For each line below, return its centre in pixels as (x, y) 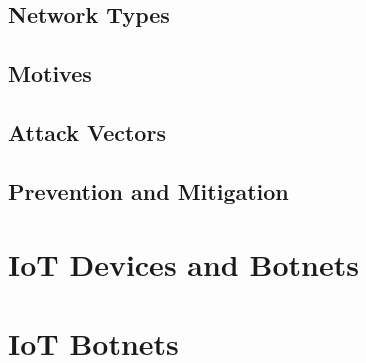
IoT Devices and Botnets (183, 264)
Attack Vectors (87, 131)
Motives (50, 73)
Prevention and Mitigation (148, 190)
